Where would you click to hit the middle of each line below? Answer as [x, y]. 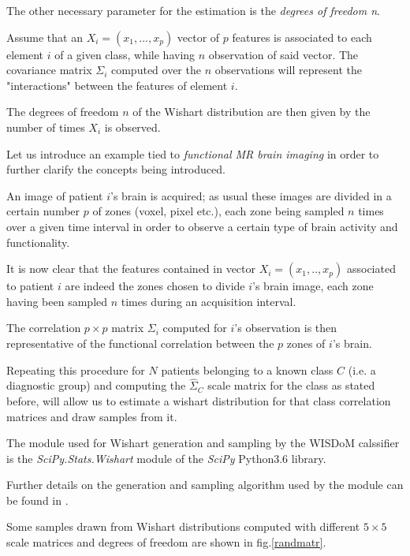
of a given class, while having [125, 54]
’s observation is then [286, 328]
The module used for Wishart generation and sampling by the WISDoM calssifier [203, 443]
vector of [198, 37]
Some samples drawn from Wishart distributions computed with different [183, 526]
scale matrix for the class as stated [291, 385]
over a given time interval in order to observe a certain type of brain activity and [202, 226]
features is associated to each [302, 37]
